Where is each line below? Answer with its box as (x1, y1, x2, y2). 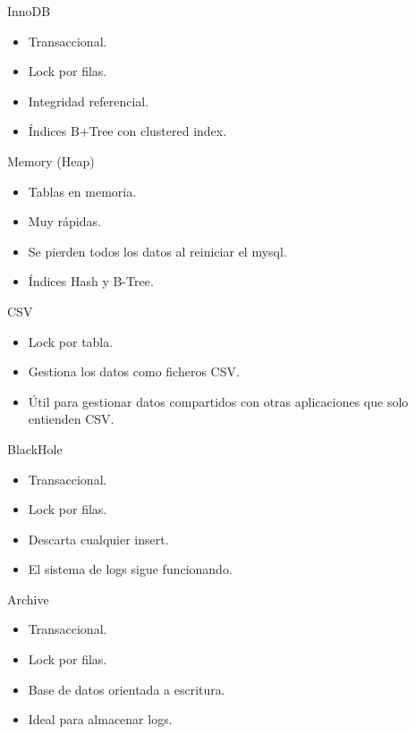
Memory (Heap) (7, 151, 95, 170)
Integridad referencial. (28, 91, 149, 110)
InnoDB (7, 2, 51, 20)
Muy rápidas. (28, 212, 101, 231)
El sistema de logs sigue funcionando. (28, 560, 233, 578)
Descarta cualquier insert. (28, 529, 169, 548)
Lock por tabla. (28, 332, 114, 350)
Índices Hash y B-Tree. (28, 272, 154, 291)
